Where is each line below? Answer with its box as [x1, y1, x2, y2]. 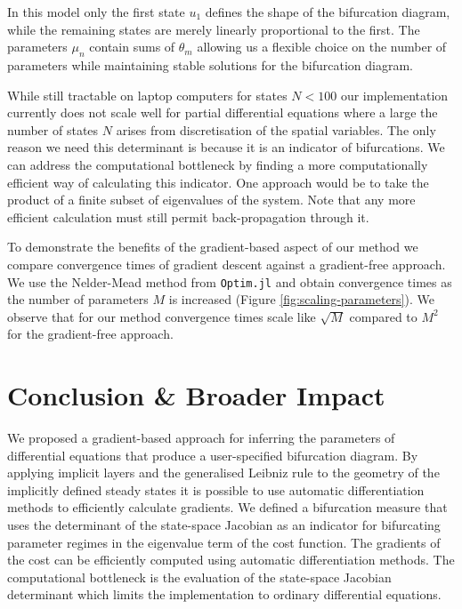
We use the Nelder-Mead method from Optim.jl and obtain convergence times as [7, 272, 452, 291]
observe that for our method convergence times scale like [7, 307, 316, 325]
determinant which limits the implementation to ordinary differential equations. [7, 585, 442, 604]
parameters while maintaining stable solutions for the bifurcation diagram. [7, 55, 413, 74]
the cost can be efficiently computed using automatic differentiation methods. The [7, 550, 455, 569]
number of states [7, 120, 99, 139]
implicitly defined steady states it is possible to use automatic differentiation [7, 480, 425, 499]
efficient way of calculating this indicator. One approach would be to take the [7, 172, 429, 191]
